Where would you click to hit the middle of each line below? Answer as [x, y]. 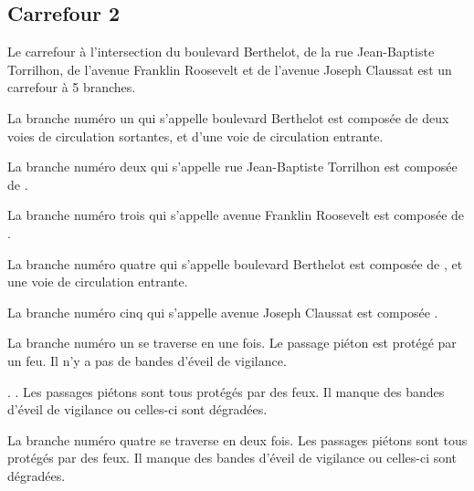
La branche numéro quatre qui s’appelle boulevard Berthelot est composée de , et [235, 263]
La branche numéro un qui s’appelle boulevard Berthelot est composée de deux [228, 117]
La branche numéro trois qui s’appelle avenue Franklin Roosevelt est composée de [236, 215]
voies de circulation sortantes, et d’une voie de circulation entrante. [195, 136]
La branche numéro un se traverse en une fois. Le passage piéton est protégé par [232, 343]
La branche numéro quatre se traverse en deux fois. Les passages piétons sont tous [237, 439]
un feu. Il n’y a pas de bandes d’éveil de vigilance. [147, 360]
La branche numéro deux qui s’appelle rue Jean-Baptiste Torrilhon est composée [232, 167]
